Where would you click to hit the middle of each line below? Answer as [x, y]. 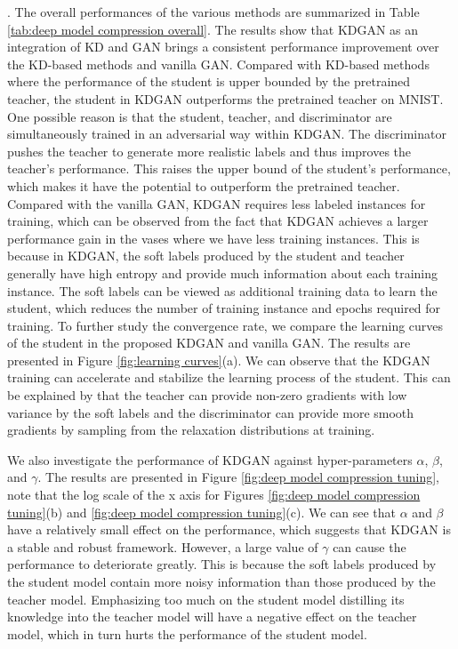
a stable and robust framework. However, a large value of [163, 546]
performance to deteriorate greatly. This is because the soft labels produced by [222, 564]
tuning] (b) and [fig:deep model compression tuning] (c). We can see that [202, 512]
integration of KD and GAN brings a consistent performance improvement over [223, 47]
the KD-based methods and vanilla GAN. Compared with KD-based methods [218, 64]
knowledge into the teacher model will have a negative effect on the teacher [212, 617]
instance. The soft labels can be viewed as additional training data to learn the [222, 290]
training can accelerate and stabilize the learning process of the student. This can [229, 377]
